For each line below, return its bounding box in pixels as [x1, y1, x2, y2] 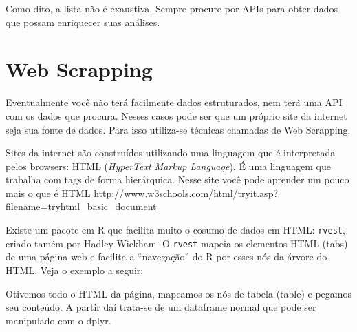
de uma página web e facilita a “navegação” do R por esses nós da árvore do [6, 249, 327, 264]
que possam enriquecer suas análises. [6, 14, 160, 29]
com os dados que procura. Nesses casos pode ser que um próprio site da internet [6, 108, 347, 123]
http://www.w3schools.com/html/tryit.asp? [94, 185, 279, 200]
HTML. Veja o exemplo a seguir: [6, 262, 144, 277]
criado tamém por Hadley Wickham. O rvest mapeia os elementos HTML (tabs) [6, 236, 348, 250]
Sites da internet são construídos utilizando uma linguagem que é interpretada [6, 145, 336, 160]
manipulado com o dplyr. [6, 313, 111, 327]
